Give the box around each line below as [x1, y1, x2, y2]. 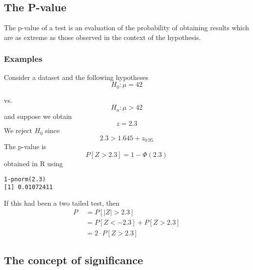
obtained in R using [4, 158, 63, 168]
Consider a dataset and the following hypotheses [4, 72, 149, 82]
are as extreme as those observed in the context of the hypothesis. [4, 32, 201, 42]
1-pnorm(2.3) [4, 175, 46, 183]
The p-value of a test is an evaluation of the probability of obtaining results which [4, 22, 249, 33]
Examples [4, 53, 42, 65]
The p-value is [4, 141, 46, 152]
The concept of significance [4, 252, 143, 267]
